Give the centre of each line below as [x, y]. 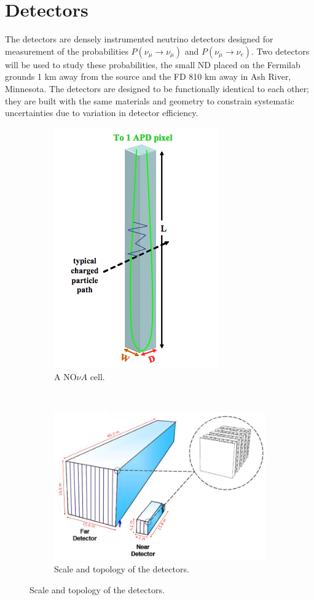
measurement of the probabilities [67, 51]
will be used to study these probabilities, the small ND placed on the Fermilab [153, 64]
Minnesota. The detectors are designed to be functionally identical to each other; [157, 88]
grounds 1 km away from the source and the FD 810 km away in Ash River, [148, 76]
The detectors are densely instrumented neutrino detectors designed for [139, 39]
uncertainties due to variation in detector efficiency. [102, 113]
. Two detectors [281, 51]
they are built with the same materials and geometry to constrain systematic [150, 100]
